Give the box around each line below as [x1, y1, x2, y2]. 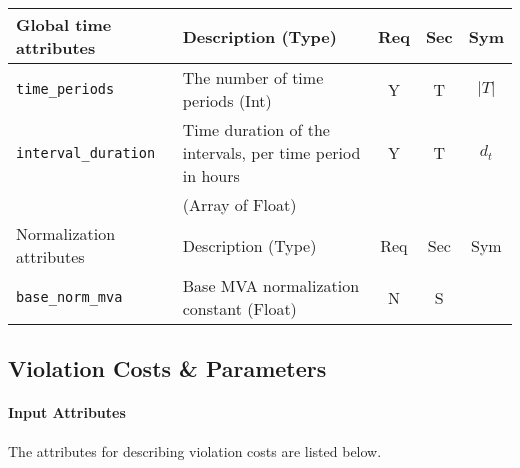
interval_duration [16, 144, 156, 161]
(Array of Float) [182, 193, 297, 216]
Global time [16, 13, 112, 36]
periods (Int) [182, 89, 272, 112]
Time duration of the [182, 118, 330, 141]
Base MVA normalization [182, 274, 360, 297]
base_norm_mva [16, 289, 123, 305]
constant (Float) [182, 297, 297, 320]
